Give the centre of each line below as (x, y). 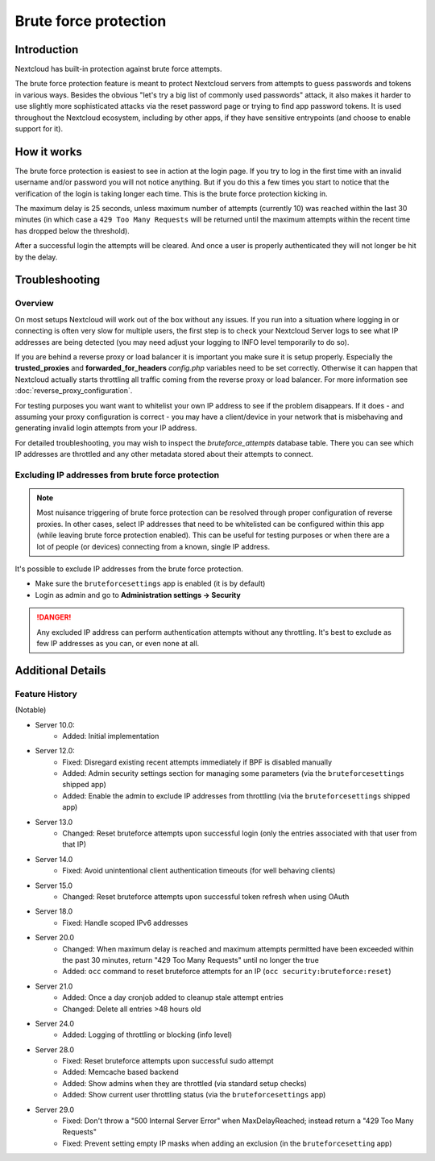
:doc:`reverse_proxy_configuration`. (74, 391)
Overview (34, 304)
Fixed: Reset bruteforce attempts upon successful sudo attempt (168, 1061)
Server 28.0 (54, 1049)
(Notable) (31, 710)
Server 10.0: (55, 724)
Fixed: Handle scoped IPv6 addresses (125, 923)
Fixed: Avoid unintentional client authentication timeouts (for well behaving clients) (199, 871)
